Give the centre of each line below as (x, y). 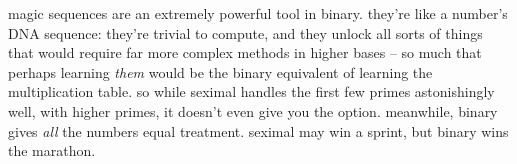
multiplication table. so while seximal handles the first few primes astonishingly (251, 91)
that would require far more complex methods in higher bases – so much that (245, 52)
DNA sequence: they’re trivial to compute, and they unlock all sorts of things (245, 32)
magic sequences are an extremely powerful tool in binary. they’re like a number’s (258, 13)
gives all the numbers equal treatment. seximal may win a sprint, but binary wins (258, 130)
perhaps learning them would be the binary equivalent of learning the (220, 71)
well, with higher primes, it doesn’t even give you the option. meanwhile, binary (253, 110)
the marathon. (52, 150)
